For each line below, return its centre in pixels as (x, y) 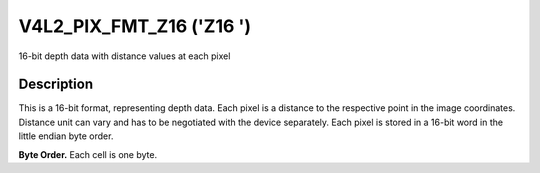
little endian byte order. (66, 136)
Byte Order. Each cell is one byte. (88, 154)
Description (56, 84)
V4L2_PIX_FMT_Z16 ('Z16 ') (135, 26)
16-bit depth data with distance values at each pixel (124, 56)
